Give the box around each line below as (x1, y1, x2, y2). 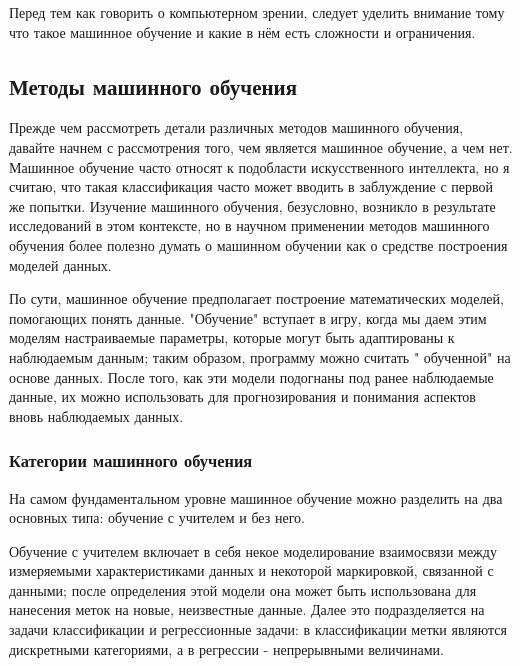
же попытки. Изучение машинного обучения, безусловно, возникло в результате (9, 195, 496, 216)
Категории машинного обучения (9, 448, 253, 473)
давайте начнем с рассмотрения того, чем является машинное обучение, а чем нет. (9, 136, 513, 157)
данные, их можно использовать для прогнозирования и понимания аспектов (9, 386, 476, 407)
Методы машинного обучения (9, 70, 298, 101)
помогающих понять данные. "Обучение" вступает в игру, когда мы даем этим (9, 307, 487, 328)
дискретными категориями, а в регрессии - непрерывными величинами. (9, 638, 444, 659)
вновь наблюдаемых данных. (9, 405, 184, 426)
